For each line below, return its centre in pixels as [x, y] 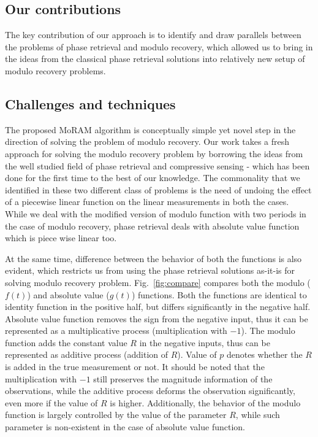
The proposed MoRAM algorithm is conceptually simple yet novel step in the [150, 129]
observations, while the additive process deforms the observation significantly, [150, 391]
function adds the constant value [66, 342]
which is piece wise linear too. [61, 238]
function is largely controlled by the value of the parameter [116, 415]
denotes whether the [264, 354]
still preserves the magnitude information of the [183, 378]
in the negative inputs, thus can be [205, 342]
